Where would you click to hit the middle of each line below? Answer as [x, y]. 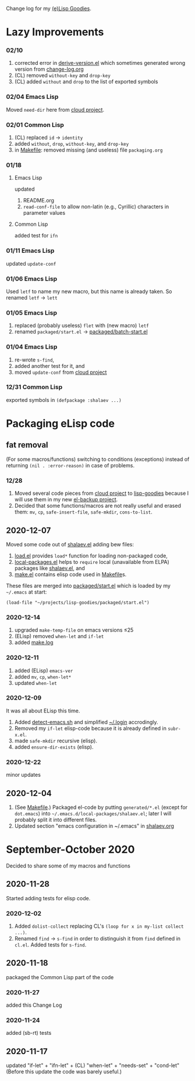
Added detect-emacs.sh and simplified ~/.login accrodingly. [86, 722]
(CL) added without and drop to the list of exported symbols [86, 82]
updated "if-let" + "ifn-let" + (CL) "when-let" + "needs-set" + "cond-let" [93, 1065]
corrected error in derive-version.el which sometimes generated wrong [100, 63]
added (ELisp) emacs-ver [44, 670]
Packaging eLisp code [61, 424]
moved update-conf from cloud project [61, 372]
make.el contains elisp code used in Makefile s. [70, 574]
